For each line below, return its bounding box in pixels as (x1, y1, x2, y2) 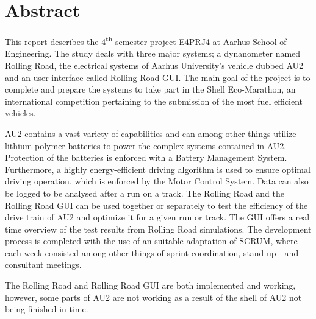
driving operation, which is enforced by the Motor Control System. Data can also (5, 175, 309, 188)
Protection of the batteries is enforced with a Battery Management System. (5, 151, 287, 164)
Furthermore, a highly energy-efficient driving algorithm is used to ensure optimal (5, 163, 311, 175)
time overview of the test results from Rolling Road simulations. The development (5, 222, 312, 235)
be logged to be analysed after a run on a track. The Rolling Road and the (5, 186, 284, 199)
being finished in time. (5, 303, 88, 315)
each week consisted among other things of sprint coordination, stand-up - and (5, 246, 299, 259)
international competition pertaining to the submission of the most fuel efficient (5, 94, 303, 107)
